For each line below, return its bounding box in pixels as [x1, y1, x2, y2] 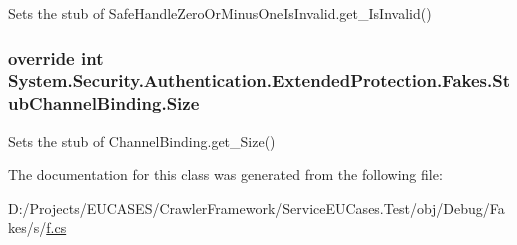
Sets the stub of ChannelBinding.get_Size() [8, 130, 276, 151]
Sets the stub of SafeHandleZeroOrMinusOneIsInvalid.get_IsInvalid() [8, 3, 432, 23]
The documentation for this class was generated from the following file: [8, 164, 443, 185]
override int [8, 45, 104, 70]
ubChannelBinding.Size [8, 91, 200, 116]
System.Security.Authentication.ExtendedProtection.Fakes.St [8, 68, 510, 93]
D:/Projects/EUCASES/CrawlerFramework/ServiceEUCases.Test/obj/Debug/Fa [8, 197, 505, 218]
